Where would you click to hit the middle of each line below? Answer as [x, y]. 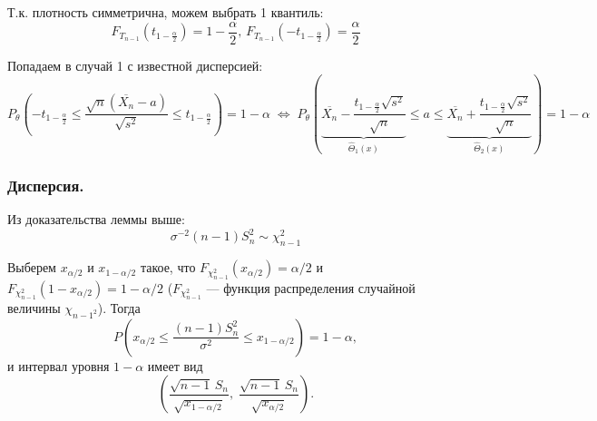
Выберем [32, 267]
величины [34, 308]
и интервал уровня [59, 365]
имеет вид [175, 365]
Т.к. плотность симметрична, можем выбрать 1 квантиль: [166, 12]
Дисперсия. [46, 186]
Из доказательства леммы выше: [96, 219]
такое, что [168, 267]
